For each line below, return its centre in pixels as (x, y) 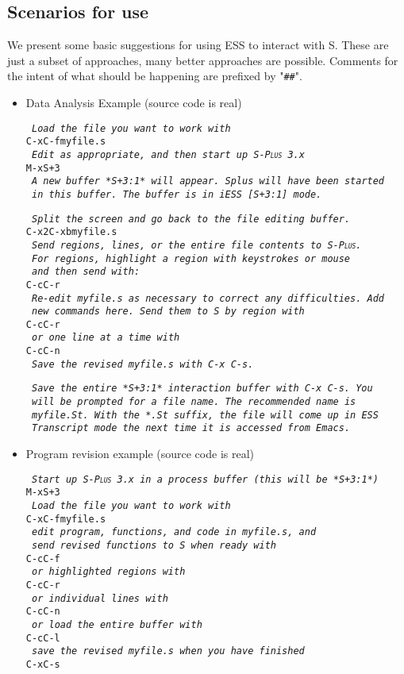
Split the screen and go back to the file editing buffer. (191, 219)
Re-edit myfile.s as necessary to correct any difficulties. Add (208, 298)
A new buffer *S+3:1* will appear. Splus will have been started (208, 181)
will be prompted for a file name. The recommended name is (194, 402)
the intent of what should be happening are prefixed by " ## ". (155, 76)
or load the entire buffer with (117, 624)
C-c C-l (43, 638)
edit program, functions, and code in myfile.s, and (174, 532)
